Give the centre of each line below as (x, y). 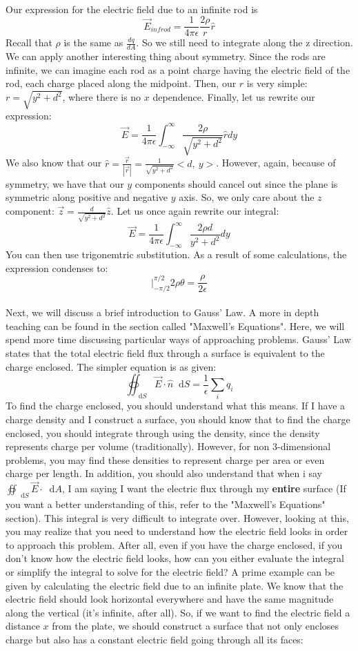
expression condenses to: (57, 268)
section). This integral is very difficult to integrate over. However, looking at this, (177, 517)
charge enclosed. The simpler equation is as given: (111, 366)
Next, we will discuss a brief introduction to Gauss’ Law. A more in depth (162, 312)
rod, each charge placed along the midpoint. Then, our (121, 83)
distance (23, 626)
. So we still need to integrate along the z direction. (245, 42)
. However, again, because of (276, 163)
